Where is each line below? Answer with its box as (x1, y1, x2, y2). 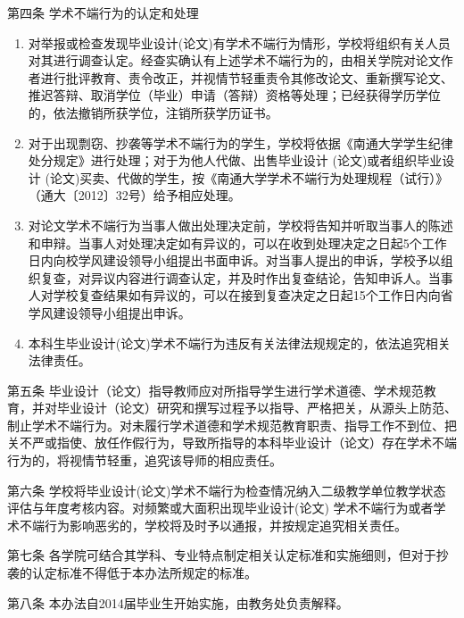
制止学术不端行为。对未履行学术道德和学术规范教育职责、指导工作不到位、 (7, 415, 444, 434)
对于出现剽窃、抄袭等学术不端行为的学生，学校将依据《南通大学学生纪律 (28, 133, 453, 152)
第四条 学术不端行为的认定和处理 (7, 4, 199, 21)
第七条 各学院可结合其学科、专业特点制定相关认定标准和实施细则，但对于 (7, 546, 436, 564)
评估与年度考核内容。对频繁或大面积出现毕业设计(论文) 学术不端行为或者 (7, 498, 434, 517)
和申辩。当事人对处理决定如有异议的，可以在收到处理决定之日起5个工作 (28, 233, 447, 252)
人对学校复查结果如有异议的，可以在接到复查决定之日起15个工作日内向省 (28, 286, 453, 305)
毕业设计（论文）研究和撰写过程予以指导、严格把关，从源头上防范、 (56, 398, 457, 417)
